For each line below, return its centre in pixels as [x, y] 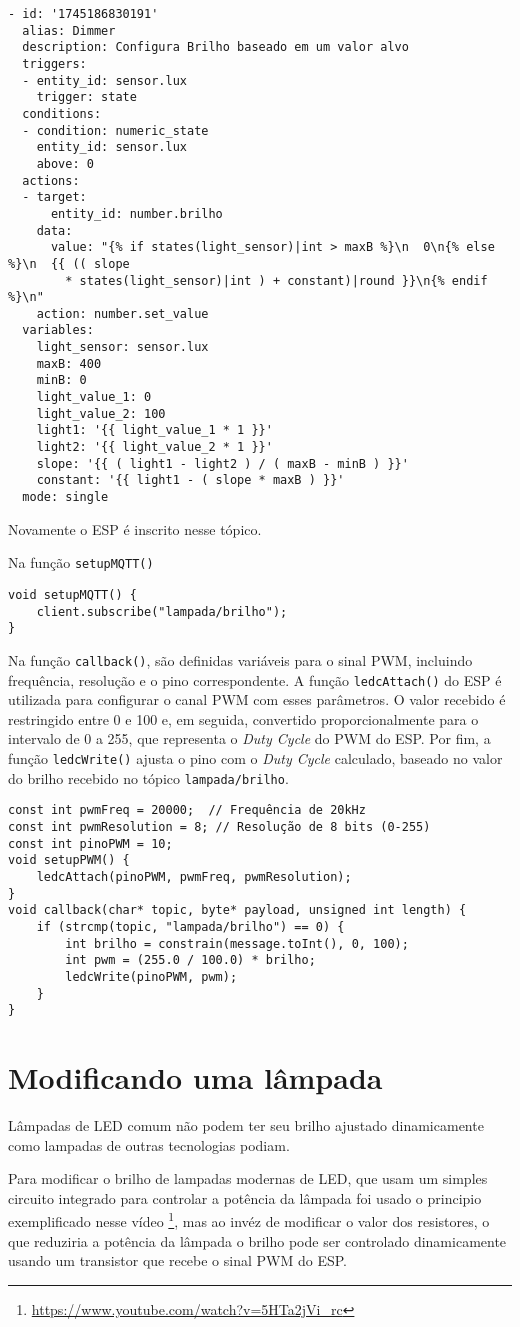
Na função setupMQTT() [81, 562]
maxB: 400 [69, 363]
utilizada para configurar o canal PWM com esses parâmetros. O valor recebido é [257, 699]
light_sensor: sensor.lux [122, 347]
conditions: [62, 113]
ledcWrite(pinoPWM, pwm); [151, 976]
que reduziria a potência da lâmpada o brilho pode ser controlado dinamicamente [257, 1240]
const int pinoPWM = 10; [90, 843]
